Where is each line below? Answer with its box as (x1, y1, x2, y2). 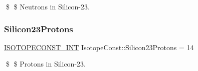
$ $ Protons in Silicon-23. (6, 59, 86, 69)
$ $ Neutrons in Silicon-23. (6, 1, 90, 11)
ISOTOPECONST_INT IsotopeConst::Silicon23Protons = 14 (4, 42, 194, 52)
